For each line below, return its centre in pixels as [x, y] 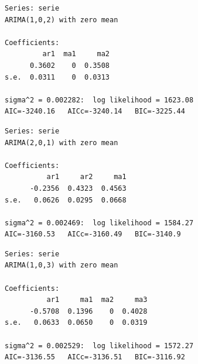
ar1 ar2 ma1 [86, 177]
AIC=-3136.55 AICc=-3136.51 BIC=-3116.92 [95, 357]
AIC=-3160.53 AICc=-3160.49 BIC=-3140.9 [93, 234]
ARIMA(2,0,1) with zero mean [62, 142]
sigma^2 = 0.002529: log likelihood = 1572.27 [99, 346]
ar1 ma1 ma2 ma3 [97, 300]
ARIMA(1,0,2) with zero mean [62, 20]
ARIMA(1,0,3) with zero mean [62, 265]
